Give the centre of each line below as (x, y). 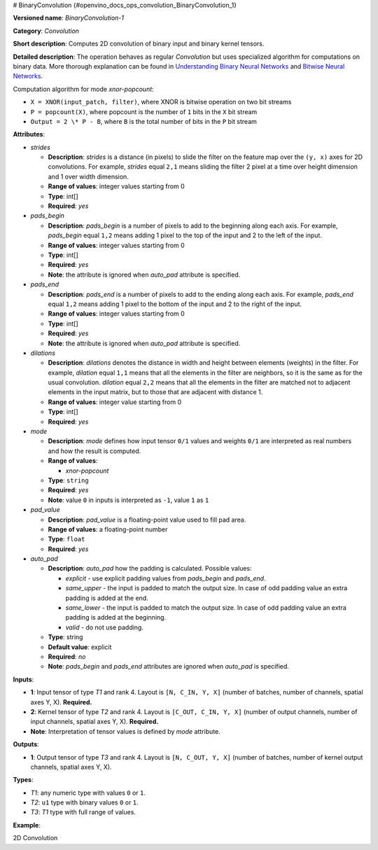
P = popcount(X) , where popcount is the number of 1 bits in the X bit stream (144, 111)
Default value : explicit (80, 647)
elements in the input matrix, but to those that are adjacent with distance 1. (155, 392)
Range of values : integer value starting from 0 (115, 402)
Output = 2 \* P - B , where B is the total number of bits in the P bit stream (143, 121)
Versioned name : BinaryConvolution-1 (68, 18)
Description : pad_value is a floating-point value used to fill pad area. (147, 520)
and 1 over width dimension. (88, 176)
